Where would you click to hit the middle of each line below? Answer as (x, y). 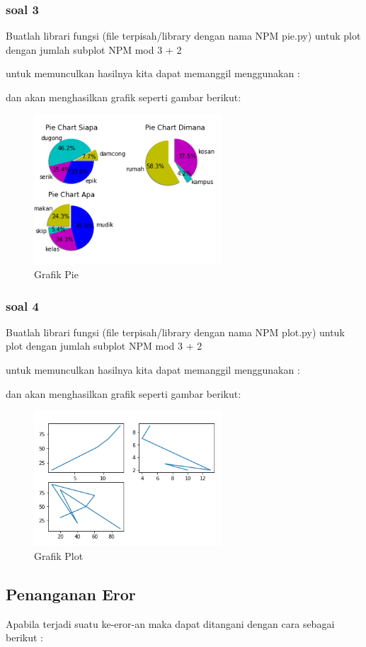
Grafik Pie (56, 274)
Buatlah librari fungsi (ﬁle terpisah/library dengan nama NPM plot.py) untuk (175, 332)
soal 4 (22, 305)
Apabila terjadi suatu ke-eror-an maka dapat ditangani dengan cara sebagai (170, 623)
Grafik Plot (59, 556)
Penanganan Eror (71, 594)
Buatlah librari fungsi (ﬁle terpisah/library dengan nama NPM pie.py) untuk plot (183, 36)
